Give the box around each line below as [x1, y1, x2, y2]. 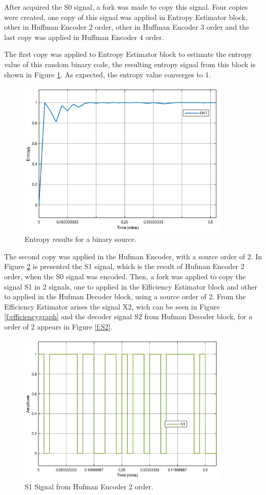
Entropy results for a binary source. [25, 234, 137, 244]
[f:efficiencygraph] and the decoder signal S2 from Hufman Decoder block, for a [4, 311, 253, 322]
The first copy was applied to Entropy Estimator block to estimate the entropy [4, 49, 252, 59]
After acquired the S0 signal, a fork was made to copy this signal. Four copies [4, 2, 248, 12]
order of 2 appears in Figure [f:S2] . [4, 321, 113, 332]
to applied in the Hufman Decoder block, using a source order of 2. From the [4, 291, 246, 302]
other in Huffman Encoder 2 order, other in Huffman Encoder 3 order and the [4, 22, 250, 32]
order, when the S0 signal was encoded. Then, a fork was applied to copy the [4, 271, 246, 281]
